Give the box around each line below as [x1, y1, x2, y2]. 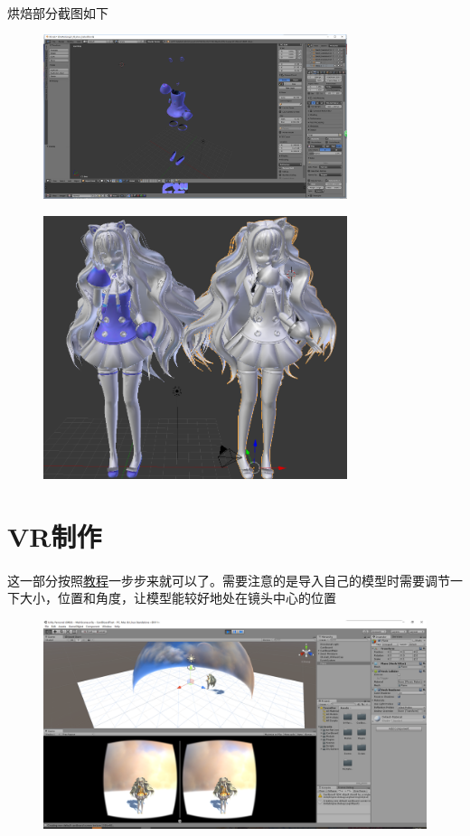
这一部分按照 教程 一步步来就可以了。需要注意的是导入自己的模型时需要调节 [7, 570, 450, 589]
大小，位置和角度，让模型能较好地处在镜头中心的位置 [19, 588, 336, 607]
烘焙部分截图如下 [7, 3, 108, 22]
